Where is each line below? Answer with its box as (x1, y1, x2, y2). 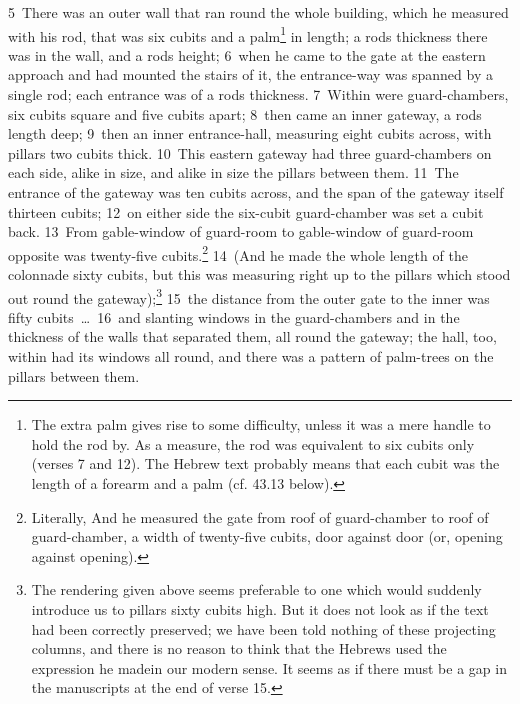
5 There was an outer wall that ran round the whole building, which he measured (8, 2, 509, 22)
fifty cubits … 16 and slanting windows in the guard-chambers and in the (8, 306, 460, 327)
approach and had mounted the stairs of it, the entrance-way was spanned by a (8, 64, 493, 85)
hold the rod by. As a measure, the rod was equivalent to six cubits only (31, 433, 475, 454)
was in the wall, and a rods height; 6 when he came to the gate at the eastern (8, 44, 486, 65)
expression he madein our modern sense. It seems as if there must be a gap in (31, 657, 507, 678)
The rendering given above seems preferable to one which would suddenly (31, 579, 482, 600)
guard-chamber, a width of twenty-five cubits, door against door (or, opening (31, 526, 503, 547)
